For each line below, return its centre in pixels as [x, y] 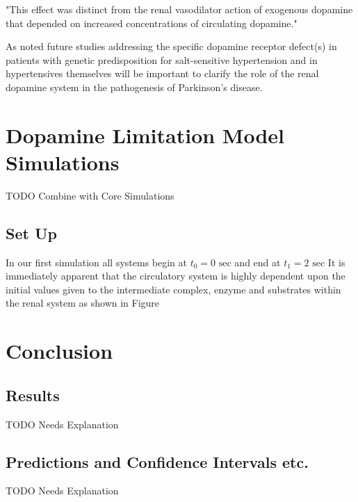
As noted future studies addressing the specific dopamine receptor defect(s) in [171, 46]
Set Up [31, 233]
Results [33, 395]
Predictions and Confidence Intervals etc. [157, 461]
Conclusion [59, 351]
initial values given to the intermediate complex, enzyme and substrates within [173, 289]
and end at [258, 262]
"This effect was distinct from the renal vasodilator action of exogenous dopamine [179, 9]
